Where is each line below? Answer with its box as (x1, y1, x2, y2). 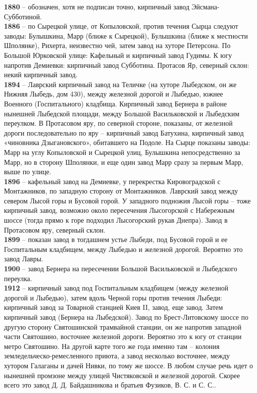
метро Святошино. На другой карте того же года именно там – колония (4, 341, 220, 351)
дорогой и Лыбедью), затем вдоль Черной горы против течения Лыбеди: (4, 292, 222, 302)
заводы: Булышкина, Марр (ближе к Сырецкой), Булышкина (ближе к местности (4, 30, 248, 41)
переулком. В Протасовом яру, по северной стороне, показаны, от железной (4, 118, 233, 128)
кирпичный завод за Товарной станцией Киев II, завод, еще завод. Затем (4, 302, 223, 312)
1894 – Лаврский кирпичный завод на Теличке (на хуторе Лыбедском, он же (4, 79, 237, 89)
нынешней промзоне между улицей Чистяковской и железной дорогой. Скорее (4, 370, 240, 380)
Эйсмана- (191, 1, 220, 11)
